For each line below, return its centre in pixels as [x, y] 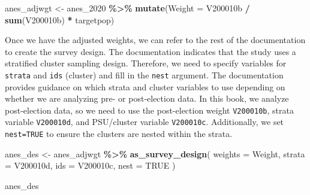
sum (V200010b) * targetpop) [60, 19]
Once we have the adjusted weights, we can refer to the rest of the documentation [155, 40]
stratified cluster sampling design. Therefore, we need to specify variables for [146, 63]
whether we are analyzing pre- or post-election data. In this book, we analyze [147, 98]
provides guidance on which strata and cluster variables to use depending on [145, 86]
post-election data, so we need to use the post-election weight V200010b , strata [149, 110]
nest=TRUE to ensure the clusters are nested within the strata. [119, 134]
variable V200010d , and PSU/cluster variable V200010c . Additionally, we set [145, 122]
